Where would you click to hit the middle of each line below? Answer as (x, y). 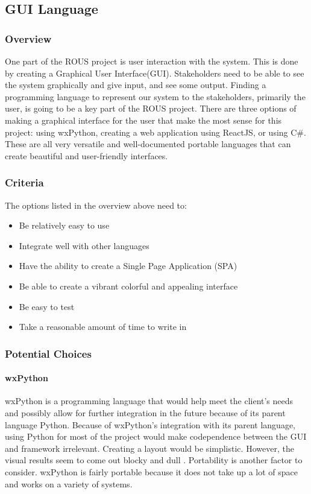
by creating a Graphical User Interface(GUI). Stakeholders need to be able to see (155, 73)
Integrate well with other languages (84, 245)
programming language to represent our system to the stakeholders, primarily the (155, 96)
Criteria (24, 182)
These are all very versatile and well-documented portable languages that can (148, 144)
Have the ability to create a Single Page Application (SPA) (128, 266)
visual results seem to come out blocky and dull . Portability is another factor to (154, 460)
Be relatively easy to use (64, 225)
